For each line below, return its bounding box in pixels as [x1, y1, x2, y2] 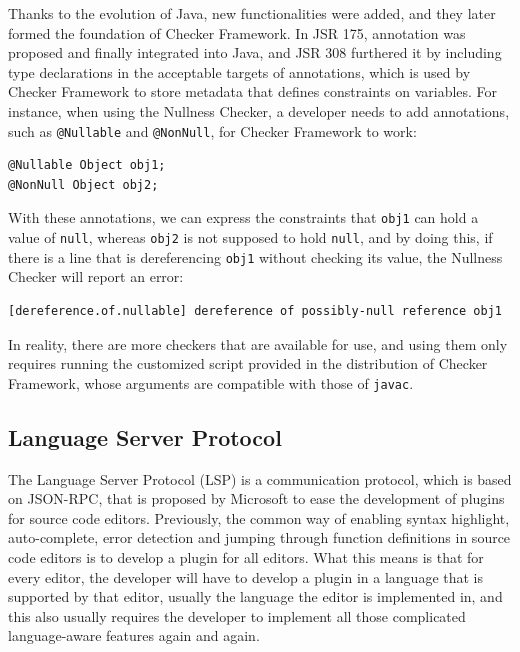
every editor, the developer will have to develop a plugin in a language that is [8, 566, 484, 587]
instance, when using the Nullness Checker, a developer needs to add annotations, [8, 100, 510, 121]
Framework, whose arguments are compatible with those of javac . [8, 372, 414, 393]
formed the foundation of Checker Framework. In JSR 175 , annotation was [8, 22, 466, 43]
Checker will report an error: [8, 266, 184, 287]
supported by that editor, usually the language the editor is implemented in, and [8, 586, 503, 607]
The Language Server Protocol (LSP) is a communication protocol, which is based [8, 468, 512, 489]
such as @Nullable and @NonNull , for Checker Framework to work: [8, 120, 417, 141]
